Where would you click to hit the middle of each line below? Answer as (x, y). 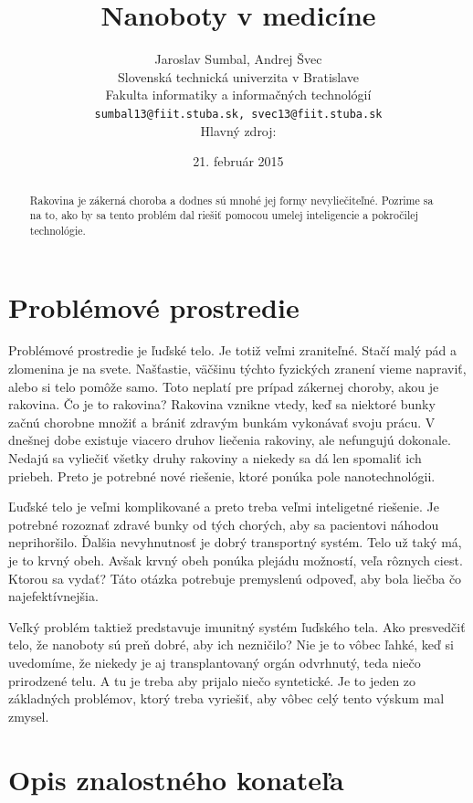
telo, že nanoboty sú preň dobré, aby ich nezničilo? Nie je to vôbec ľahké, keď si (231, 645)
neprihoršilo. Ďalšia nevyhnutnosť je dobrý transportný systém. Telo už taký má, (235, 542)
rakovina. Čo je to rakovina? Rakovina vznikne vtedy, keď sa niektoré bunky (222, 404)
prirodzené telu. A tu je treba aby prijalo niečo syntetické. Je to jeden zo (212, 680)
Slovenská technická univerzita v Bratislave (238, 76)
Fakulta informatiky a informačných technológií (238, 95)
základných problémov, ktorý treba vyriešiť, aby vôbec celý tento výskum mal (226, 698)
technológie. (58, 230)
